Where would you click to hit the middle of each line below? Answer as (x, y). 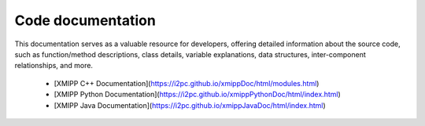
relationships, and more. (54, 66)
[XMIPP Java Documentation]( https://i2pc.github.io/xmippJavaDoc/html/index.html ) (190, 105)
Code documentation (85, 20)
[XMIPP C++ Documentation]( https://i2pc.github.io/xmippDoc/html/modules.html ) (187, 83)
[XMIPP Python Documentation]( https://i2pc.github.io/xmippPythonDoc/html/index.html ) (198, 95)
